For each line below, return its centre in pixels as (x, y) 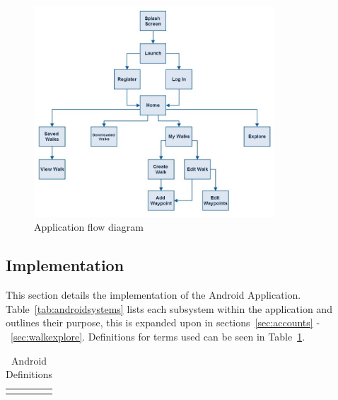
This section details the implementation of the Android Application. (153, 295)
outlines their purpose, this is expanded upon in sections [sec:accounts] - (163, 322)
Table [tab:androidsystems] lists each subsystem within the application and (169, 308)
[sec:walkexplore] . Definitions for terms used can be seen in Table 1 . (158, 336)
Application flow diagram (89, 227)
